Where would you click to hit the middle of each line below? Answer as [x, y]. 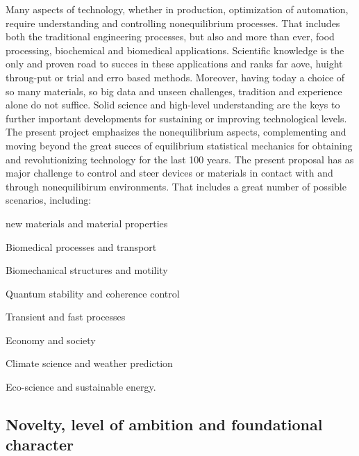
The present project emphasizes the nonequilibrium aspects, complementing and [176, 132]
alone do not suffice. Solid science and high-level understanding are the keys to [173, 105]
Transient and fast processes [66, 317]
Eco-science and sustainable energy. [81, 387]
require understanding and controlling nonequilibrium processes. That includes [173, 23]
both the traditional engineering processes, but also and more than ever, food [170, 36]
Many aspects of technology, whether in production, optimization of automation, [177, 9]
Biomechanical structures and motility [87, 270]
